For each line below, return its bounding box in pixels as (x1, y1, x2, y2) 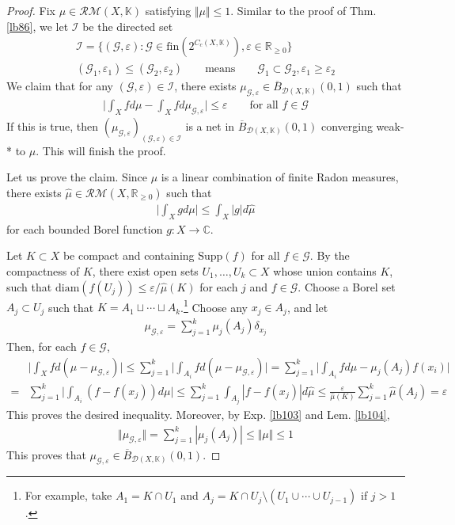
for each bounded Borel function (6, 220, 163, 237)
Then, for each (6, 337, 77, 354)
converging (320, 117, 373, 134)
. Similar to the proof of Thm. (230, 2, 377, 18)
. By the (309, 247, 350, 264)
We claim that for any (6, 78, 113, 94)
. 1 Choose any (180, 296, 248, 315)
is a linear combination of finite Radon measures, (161, 169, 399, 185)
